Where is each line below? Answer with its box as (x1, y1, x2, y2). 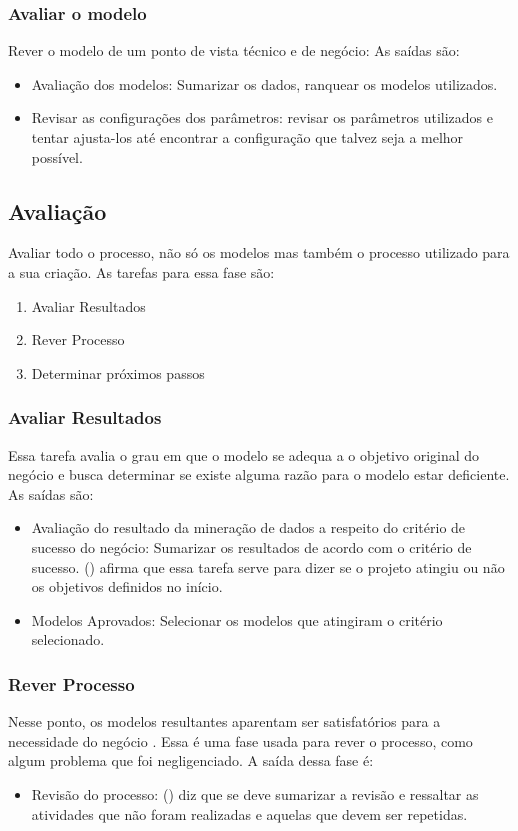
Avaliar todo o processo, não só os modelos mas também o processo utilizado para (8, 242, 510, 263)
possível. (31, 146, 83, 167)
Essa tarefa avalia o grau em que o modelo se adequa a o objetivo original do (8, 444, 480, 465)
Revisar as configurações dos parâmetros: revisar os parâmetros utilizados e (31, 107, 494, 128)
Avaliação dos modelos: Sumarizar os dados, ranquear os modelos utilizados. (31, 73, 498, 94)
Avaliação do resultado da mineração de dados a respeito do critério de (31, 517, 466, 538)
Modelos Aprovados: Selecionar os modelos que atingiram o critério (31, 609, 443, 630)
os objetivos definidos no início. (31, 576, 223, 597)
